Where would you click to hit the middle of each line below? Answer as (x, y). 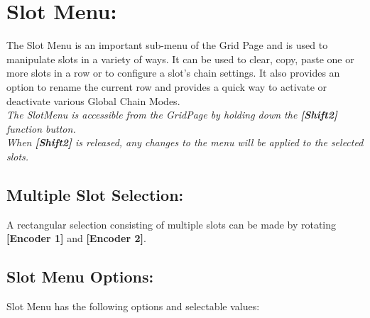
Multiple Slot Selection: (95, 194)
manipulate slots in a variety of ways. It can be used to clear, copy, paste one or (180, 59)
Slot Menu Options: (80, 276)
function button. (41, 128)
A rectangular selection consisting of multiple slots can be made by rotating (172, 224)
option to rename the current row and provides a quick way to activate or (167, 86)
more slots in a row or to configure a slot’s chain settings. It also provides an (173, 73)
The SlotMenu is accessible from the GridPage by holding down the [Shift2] (172, 115)
